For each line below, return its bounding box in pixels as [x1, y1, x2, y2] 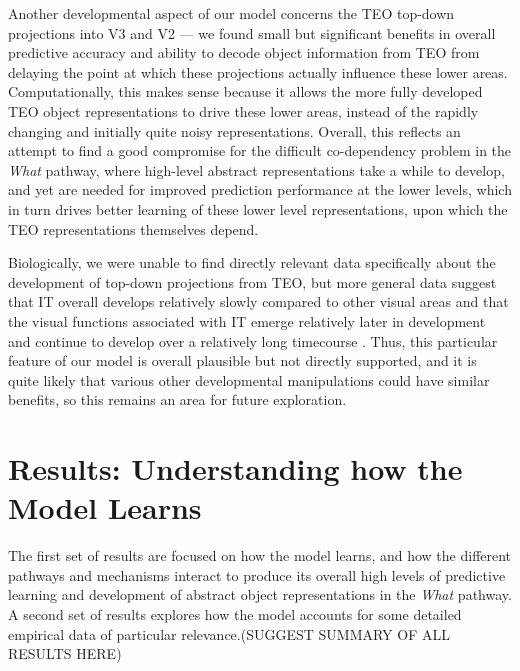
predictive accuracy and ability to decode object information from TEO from [8, 42, 480, 63]
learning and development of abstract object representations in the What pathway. [8, 584, 512, 605]
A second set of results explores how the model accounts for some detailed [8, 603, 462, 624]
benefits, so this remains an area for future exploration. [8, 389, 347, 410]
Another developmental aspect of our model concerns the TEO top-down [8, 3, 455, 23]
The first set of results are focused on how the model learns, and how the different [8, 545, 512, 566]
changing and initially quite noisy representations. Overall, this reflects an [8, 120, 461, 141]
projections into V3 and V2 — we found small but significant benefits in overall [8, 22, 496, 43]
